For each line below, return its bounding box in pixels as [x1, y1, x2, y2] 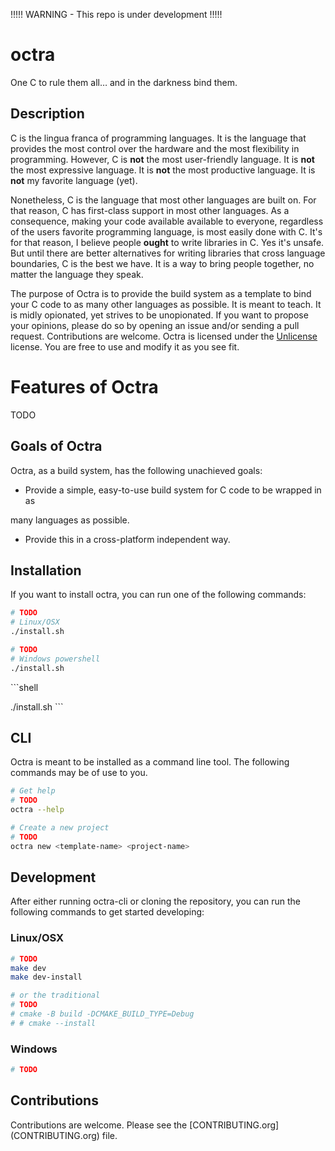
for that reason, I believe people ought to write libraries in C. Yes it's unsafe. [10, 236, 325, 248]
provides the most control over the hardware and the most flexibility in [10, 142, 300, 154]
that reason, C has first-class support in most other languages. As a [10, 204, 290, 216]
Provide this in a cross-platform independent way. [24, 533, 231, 545]
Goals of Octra [10, 438, 103, 455]
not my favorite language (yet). [10, 174, 138, 186]
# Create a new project [10, 823, 110, 833]
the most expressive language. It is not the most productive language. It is [10, 164, 316, 176]
